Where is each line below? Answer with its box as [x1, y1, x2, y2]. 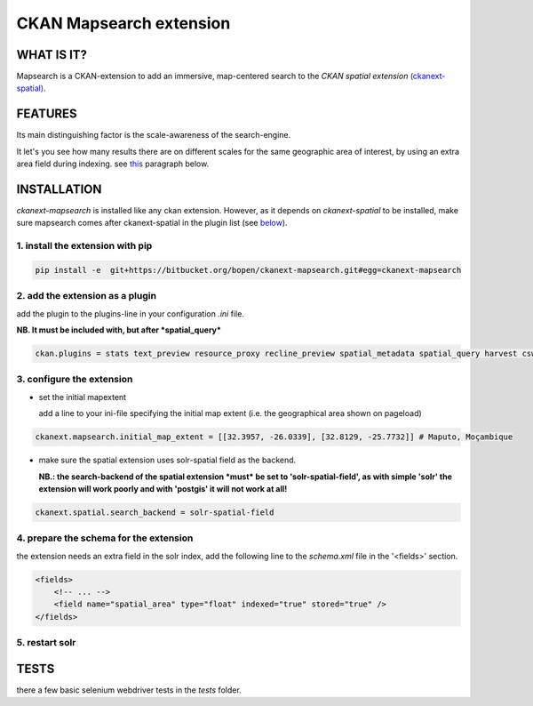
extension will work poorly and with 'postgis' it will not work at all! [38, 483, 288, 493]
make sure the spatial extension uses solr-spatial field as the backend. [38, 454, 297, 466]
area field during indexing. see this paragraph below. [16, 158, 210, 169]
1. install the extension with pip [16, 240, 153, 253]
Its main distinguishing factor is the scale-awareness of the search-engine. [16, 130, 291, 140]
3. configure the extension [16, 373, 133, 386]
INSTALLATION [16, 181, 102, 197]
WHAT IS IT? [16, 47, 88, 62]
